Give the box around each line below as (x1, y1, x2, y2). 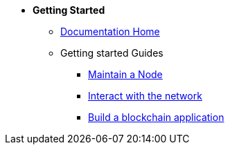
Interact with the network (88, 90, 202, 102)
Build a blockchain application (88, 111, 224, 123)
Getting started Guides (60, 47, 163, 59)
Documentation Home (60, 26, 160, 37)
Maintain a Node (88, 68, 163, 80)
